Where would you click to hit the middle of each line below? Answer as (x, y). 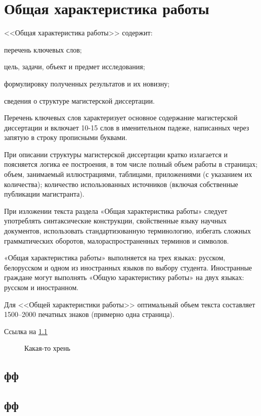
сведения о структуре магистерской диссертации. (79, 100)
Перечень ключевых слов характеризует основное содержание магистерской (121, 118)
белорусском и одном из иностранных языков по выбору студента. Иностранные (128, 267)
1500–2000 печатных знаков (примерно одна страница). (89, 314)
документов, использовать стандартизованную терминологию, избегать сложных (128, 231)
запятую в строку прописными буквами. (66, 137)
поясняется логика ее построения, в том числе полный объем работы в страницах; (131, 164)
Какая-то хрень (47, 348)
